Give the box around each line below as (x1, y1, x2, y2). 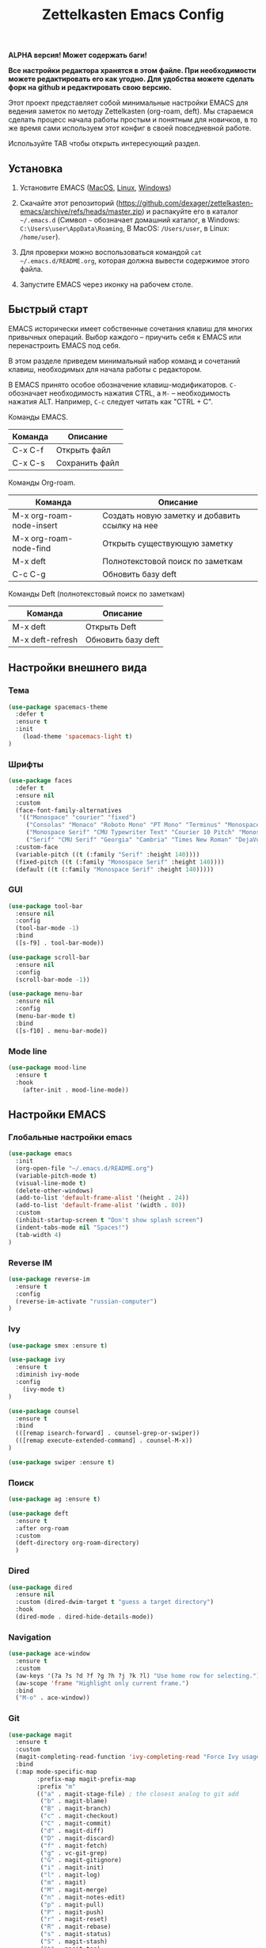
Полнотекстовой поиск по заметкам (102, 555, 243, 566)
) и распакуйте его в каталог (142, 207, 239, 216)
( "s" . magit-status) (40, 1931, 112, 1938)
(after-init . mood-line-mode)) (22, 1086, 129, 1094)
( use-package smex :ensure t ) (8, 1341, 108, 1350)
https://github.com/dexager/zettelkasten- (118, 199, 253, 207)
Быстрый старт (8, 303, 89, 316)
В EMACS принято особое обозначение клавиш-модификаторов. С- (8, 380, 237, 389)
